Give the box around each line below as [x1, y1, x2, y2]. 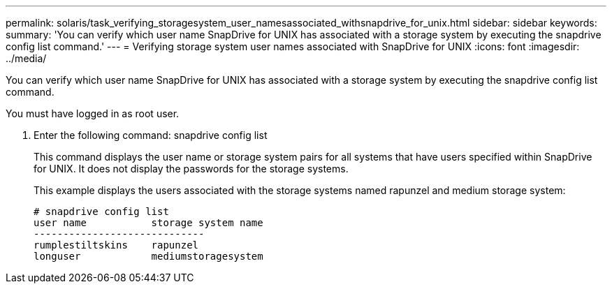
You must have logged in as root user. [6, 108, 180, 119]
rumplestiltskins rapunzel [34, 239, 199, 251]
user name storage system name [34, 217, 263, 228]
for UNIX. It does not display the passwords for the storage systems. [34, 163, 349, 175]
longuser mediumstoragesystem [34, 251, 263, 262]
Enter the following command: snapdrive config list [34, 129, 268, 141]
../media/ [6, 52, 47, 64]
